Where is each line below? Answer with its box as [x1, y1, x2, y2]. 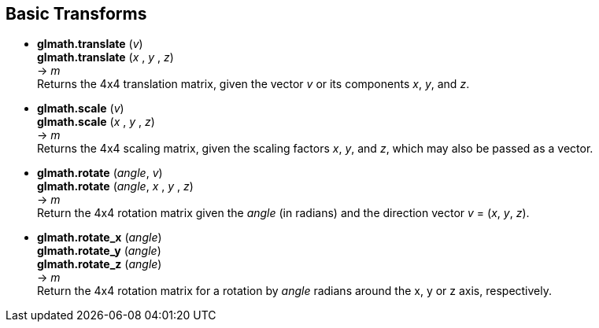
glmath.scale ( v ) [37, 101, 124, 116]
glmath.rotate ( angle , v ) [37, 166, 163, 180]
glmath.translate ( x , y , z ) [37, 50, 174, 64]
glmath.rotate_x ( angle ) [37, 230, 162, 245]
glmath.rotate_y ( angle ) [37, 244, 161, 258]
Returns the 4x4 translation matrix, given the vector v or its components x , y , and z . [37, 77, 470, 91]
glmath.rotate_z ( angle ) [37, 257, 162, 271]
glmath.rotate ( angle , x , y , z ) [37, 179, 194, 193]
